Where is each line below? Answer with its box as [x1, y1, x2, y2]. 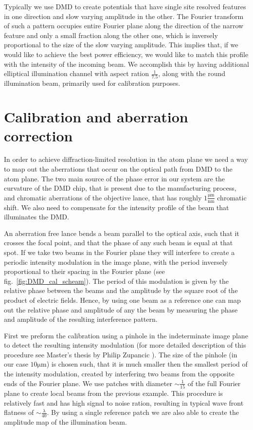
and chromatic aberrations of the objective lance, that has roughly [4, 192, 202, 202]
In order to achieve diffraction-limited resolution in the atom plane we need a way [4, 154, 248, 164]
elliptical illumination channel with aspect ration [4, 68, 149, 78]
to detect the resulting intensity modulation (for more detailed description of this [4, 340, 246, 350]
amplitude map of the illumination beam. [4, 417, 127, 427]
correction [4, 126, 73, 146]
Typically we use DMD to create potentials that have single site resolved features [4, 1, 246, 11]
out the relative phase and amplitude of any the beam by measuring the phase [4, 304, 238, 314]
